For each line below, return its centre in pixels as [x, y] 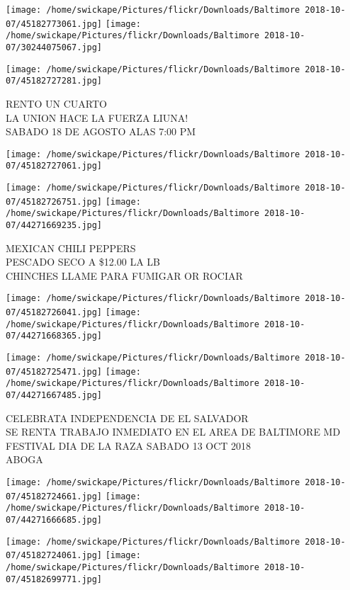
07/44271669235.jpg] [54, 225]
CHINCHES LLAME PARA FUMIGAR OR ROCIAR [124, 275]
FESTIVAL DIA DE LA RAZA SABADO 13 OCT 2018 [129, 445]
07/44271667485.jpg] [54, 396]
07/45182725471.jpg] [54, 371]
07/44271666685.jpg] [54, 520]
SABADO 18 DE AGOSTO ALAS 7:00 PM [101, 131]
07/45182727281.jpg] [54, 81]
